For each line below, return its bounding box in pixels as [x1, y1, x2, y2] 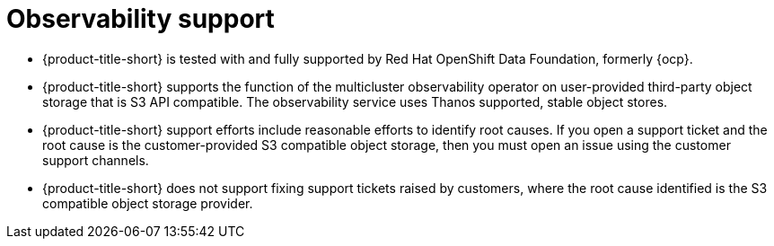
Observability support [6, 4, 275, 34]
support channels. [42, 152, 149, 168]
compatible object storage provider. [42, 195, 253, 211]
